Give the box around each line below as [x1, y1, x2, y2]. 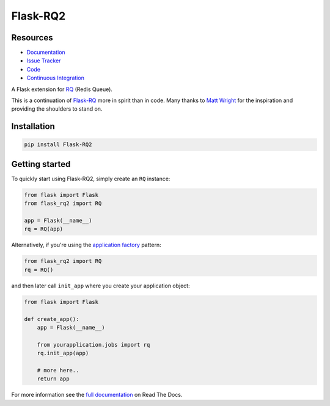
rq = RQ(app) [24, 226, 64, 232]
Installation [11, 121, 55, 131]
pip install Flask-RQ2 [24, 141, 92, 148]
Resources [11, 32, 53, 43]
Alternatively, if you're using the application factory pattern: [11, 242, 161, 249]
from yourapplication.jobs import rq [37, 341, 150, 348]
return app [37, 375, 70, 382]
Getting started [11, 159, 71, 169]
